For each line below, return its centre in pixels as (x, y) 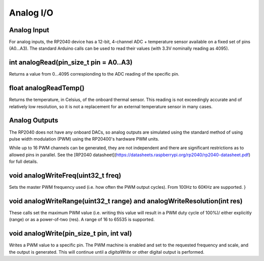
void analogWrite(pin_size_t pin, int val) (70, 233)
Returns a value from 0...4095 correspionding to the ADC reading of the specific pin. (94, 74)
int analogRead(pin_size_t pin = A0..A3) (71, 63)
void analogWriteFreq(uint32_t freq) (65, 175)
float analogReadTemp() (47, 88)
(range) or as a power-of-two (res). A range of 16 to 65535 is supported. (82, 220)
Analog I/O (31, 13)
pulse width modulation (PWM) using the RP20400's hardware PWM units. (84, 139)
